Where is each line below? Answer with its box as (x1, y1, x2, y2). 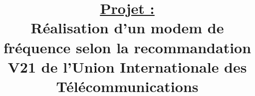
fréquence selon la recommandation (3, 37, 252, 57)
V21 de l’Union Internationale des (7, 56, 247, 77)
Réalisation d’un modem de (30, 17, 224, 38)
